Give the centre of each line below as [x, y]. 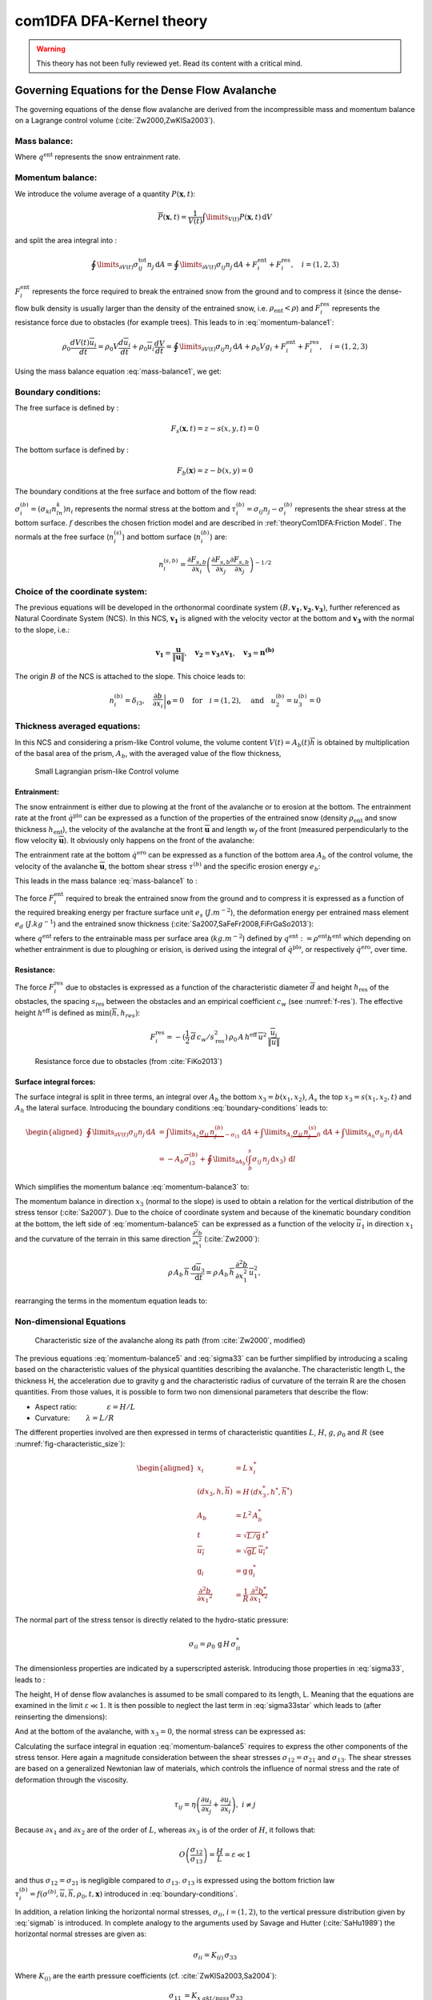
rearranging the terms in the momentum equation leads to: [111, 1301]
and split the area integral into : [66, 240]
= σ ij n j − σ [265, 510]
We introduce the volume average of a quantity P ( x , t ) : [105, 194]
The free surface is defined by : [67, 407]
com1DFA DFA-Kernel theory [111, 21]
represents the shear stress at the [350, 509]
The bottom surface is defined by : [72, 450]
